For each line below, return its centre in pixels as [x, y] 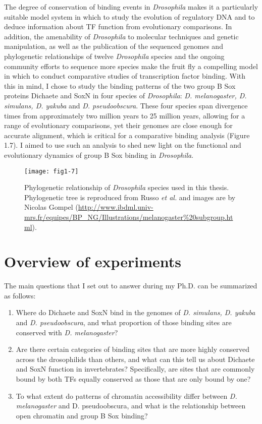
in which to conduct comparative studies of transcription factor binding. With [125, 76]
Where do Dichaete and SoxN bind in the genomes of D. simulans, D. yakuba [136, 312]
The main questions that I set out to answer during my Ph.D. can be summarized [131, 286]
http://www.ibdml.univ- [116, 207]
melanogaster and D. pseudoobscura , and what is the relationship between [131, 406]
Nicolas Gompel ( [51, 207]
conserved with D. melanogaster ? [67, 332]
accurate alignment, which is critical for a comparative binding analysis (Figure [127, 135]
